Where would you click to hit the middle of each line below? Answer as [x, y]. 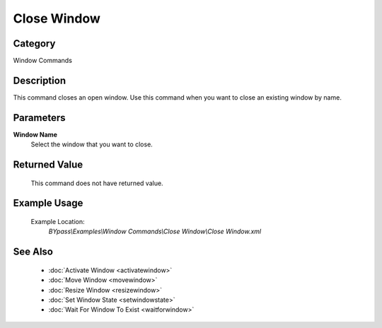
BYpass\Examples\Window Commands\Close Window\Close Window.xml [155, 232]
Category [34, 43]
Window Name [35, 134]
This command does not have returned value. [97, 183]
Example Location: [58, 222]
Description [40, 80]
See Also [33, 252]
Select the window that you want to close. [92, 144]
